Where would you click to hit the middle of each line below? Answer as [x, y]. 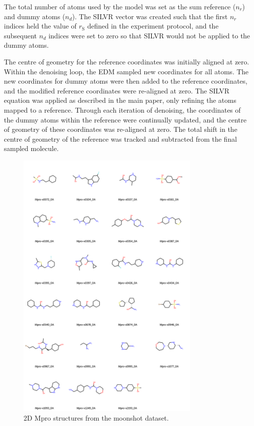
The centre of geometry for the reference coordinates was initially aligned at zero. [127, 61]
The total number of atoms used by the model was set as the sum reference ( [120, 6]
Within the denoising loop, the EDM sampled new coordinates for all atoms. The [126, 71]
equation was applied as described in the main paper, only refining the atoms [120, 100]
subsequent [21, 35]
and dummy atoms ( [35, 16]
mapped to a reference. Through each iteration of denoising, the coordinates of [122, 109]
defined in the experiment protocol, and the [153, 26]
